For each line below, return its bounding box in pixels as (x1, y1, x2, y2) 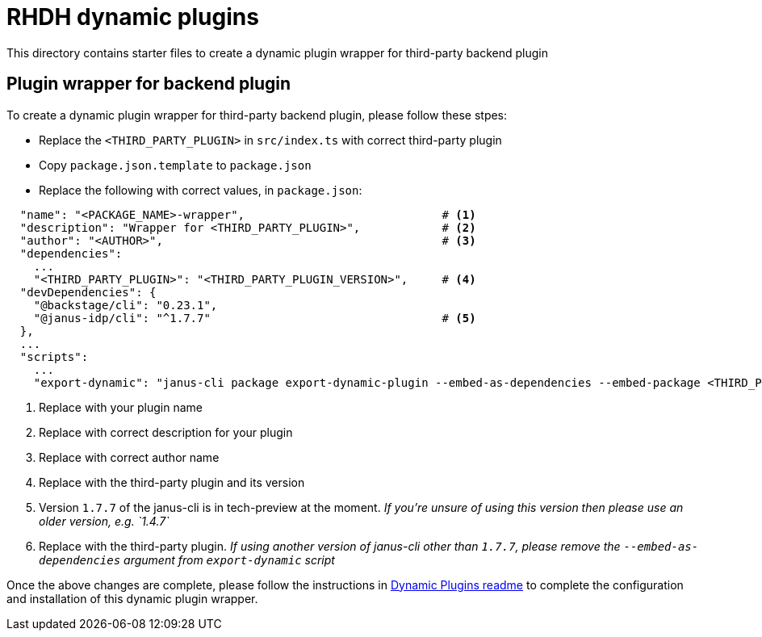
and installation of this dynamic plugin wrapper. (6, 591, 258, 606)
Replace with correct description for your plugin (39, 425, 293, 439)
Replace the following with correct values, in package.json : (39, 182, 362, 197)
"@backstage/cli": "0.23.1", (33, 298, 218, 312)
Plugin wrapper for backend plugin (6, 73, 291, 94)
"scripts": (19, 350, 89, 363)
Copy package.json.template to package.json (39, 157, 312, 172)
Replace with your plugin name (39, 400, 203, 414)
